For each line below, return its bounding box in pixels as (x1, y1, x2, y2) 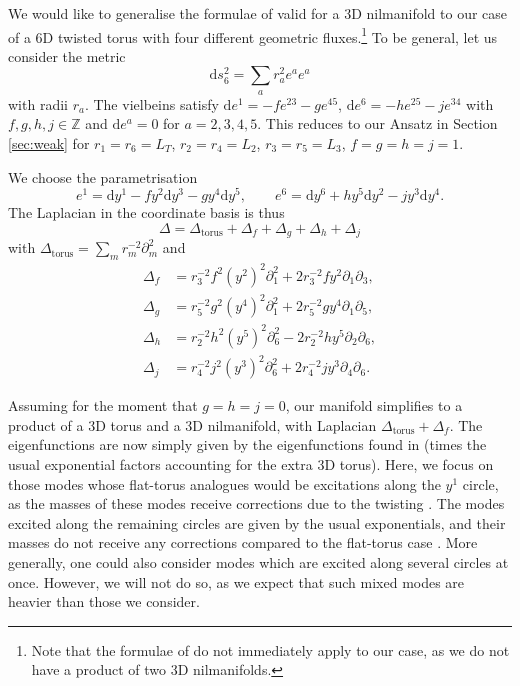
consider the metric (8, 45, 126, 66)
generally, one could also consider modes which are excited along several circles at (8, 552, 509, 572)
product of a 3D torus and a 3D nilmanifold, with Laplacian (8, 414, 377, 435)
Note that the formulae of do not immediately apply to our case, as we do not (31, 639, 510, 660)
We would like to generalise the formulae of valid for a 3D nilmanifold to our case (8, 3, 508, 23)
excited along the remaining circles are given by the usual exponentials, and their (8, 512, 506, 533)
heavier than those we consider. (8, 591, 200, 612)
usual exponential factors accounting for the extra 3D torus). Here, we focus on (8, 454, 494, 475)
